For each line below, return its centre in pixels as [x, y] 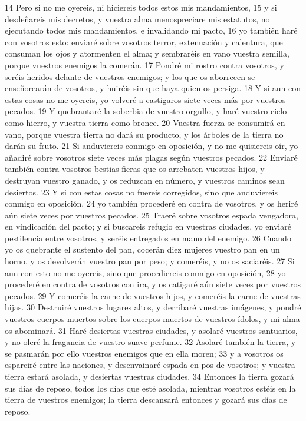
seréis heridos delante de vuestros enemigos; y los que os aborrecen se [130, 76]
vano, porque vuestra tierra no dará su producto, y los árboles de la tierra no [144, 134]
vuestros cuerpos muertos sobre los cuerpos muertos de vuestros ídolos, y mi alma [152, 319]
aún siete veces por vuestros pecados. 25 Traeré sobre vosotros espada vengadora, [152, 215]
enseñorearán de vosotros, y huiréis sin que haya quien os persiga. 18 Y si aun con [153, 88]
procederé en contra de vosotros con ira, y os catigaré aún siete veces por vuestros [153, 284]
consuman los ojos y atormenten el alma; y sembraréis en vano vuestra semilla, [147, 53]
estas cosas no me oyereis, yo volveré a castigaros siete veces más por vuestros [145, 99]
